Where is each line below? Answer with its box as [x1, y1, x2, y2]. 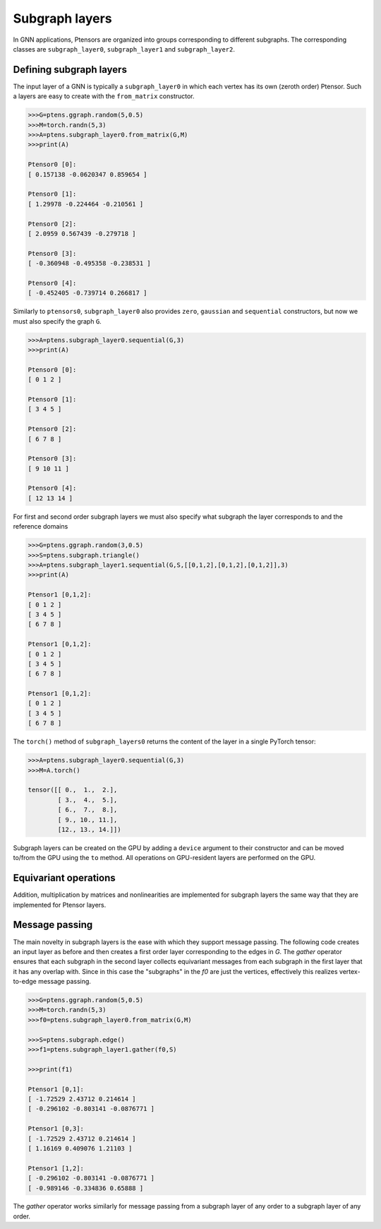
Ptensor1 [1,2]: [28, 1164, 85, 1172]
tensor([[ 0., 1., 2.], [28, 786, 118, 794]
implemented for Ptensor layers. [13, 900, 107, 909]
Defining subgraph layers [13, 64, 127, 76]
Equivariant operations [13, 872, 116, 884]
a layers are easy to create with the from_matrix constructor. [13, 92, 195, 100]
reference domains [13, 522, 68, 531]
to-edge [13, 977, 37, 986]
